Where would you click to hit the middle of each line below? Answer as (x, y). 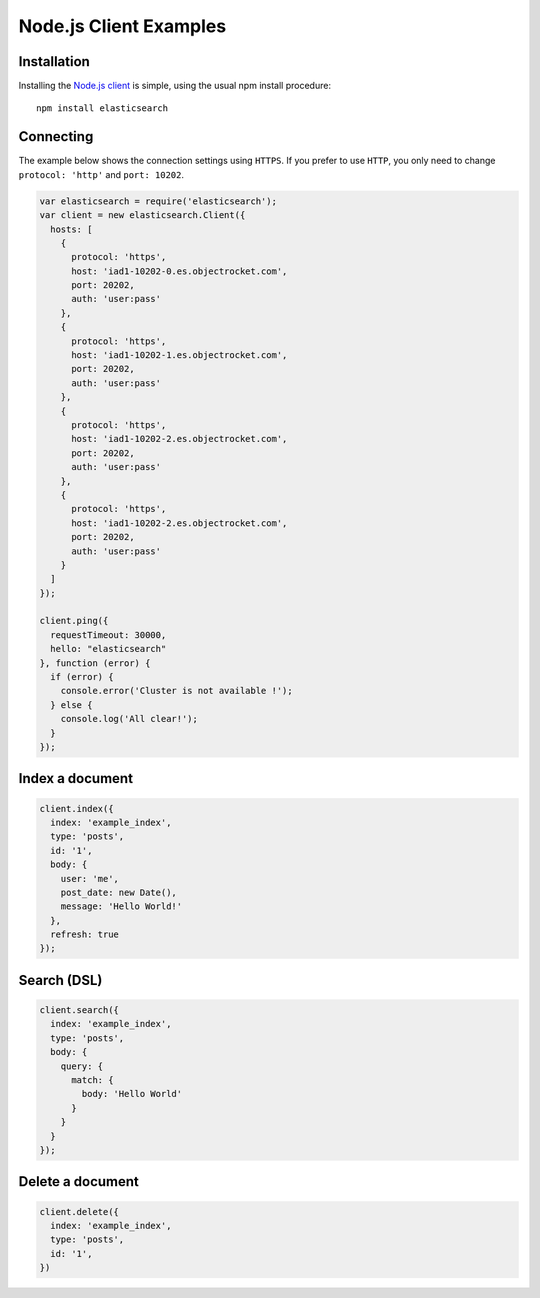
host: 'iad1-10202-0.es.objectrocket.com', (179, 271)
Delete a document (78, 1181)
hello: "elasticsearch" (108, 649)
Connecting (56, 136)
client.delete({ (79, 1211)
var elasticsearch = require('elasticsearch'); (158, 201)
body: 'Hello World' (132, 1094)
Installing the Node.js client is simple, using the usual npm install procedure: (175, 86)
